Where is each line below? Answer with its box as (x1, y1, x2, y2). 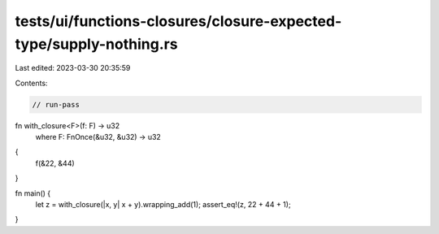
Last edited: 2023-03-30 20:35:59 (15, 63, 131, 73)
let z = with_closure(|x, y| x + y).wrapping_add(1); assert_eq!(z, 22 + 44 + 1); (35, 200, 292, 210)
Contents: (15, 78, 48, 88)
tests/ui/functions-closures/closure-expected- (15, 12, 342, 30)
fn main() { (15, 188, 51, 198)
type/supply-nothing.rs (15, 35, 178, 53)
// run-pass (32, 100, 80, 109)
